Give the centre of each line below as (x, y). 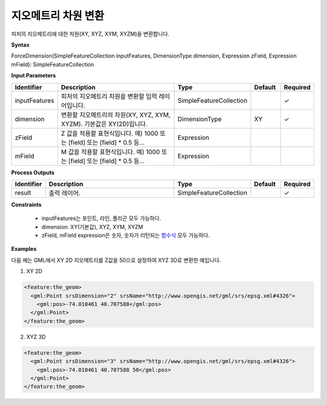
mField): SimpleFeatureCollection (53, 64)
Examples (24, 249)
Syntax (20, 45)
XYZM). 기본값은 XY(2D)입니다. (104, 124)
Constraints (26, 204)
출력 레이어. (65, 193)
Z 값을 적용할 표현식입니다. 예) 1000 (110, 133)
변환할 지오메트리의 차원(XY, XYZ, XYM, (116, 115)
